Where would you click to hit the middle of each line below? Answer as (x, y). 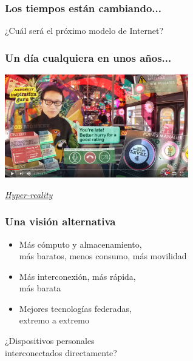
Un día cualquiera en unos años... (88, 57)
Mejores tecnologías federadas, (75, 308)
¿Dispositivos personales (50, 341)
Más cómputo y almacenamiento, (80, 244)
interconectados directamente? (61, 352)
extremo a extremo (54, 320)
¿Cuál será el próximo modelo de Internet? (84, 31)
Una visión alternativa (60, 221)
